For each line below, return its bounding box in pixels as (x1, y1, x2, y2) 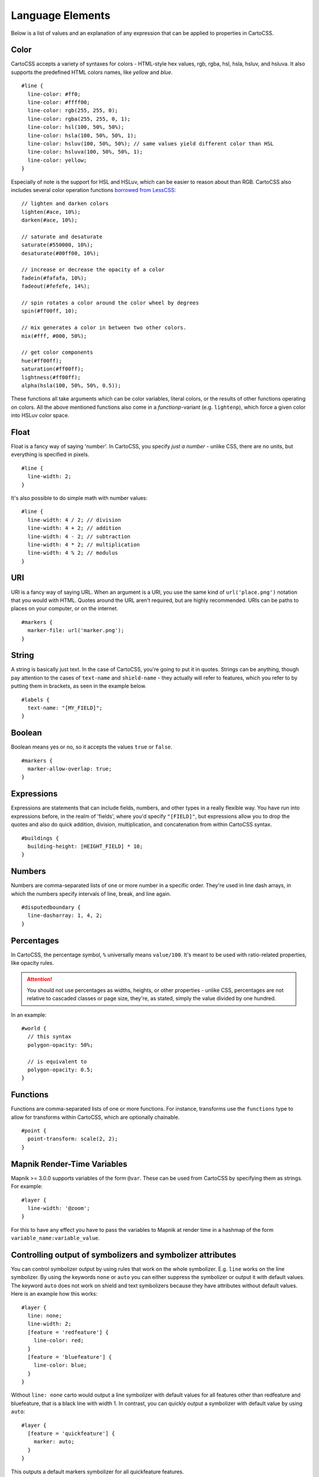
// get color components (21, 349, 93, 356)
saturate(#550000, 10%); (21, 242, 93, 248)
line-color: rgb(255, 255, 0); (27, 107, 118, 114)
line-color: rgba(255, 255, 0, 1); (27, 115, 131, 122)
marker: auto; (33, 1439, 75, 1445)
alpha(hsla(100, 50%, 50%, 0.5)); (21, 382, 121, 389)
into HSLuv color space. (11, 412, 70, 419)
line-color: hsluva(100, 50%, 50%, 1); (27, 148, 143, 155)
